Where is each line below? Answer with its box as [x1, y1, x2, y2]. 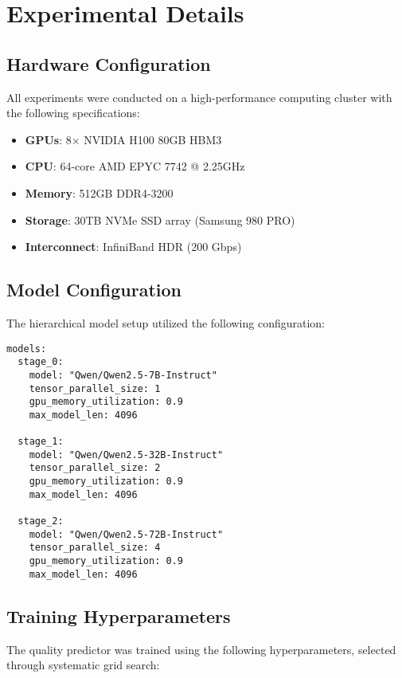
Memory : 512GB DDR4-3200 [25, 184, 174, 201]
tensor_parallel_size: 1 [29, 382, 161, 394]
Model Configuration [6, 277, 182, 302]
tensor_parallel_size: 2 [29, 462, 161, 474]
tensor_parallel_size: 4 [29, 542, 161, 554]
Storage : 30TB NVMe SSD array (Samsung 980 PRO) [25, 211, 295, 228]
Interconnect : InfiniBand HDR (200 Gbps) [25, 238, 242, 255]
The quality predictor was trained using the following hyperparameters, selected [6, 641, 396, 657]
